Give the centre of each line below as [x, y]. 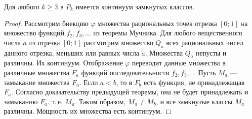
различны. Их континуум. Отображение [63, 63]
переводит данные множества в [179, 63]
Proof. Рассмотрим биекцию [46, 23]
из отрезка [44, 42]
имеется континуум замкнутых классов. [135, 6]
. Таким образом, [100, 101]
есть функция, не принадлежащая [194, 82]
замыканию [21, 101]
